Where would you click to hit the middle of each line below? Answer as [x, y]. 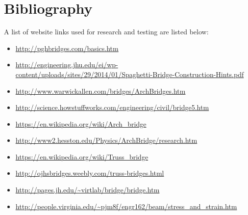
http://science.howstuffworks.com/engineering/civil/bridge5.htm [112, 107]
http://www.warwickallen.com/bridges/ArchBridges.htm [100, 91]
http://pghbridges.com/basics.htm [67, 48]
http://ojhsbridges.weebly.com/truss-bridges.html [90, 173]
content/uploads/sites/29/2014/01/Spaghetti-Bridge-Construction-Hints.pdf [130, 74]
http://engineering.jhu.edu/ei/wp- [67, 65]
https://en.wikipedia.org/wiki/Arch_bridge [81, 123]
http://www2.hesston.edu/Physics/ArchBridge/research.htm [106, 140]
